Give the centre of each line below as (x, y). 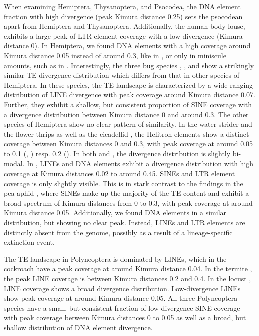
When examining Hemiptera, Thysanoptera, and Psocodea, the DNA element (122, 6)
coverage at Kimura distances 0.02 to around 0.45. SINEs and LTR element (120, 173)
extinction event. (29, 242)
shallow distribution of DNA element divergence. (78, 327)
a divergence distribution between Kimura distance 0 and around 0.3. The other (126, 114)
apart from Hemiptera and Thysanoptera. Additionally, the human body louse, (125, 26)
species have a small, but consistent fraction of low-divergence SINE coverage (122, 308)
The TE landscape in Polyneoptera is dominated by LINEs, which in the (115, 259)
